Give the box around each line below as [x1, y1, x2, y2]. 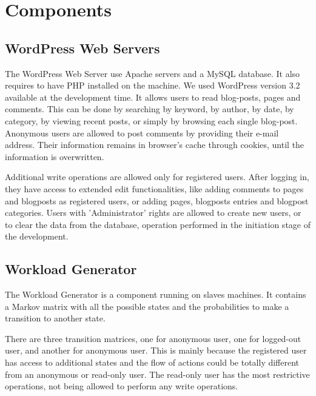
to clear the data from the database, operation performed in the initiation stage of [5, 218, 311, 230]
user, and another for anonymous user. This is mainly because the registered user [5, 344, 307, 357]
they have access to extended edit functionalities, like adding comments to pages [5, 182, 304, 195]
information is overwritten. [5, 150, 104, 163]
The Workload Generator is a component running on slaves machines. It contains [5, 288, 306, 301]
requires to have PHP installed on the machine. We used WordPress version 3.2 [5, 79, 300, 92]
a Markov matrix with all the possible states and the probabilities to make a [5, 300, 289, 312]
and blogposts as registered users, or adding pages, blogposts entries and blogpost [5, 194, 309, 207]
